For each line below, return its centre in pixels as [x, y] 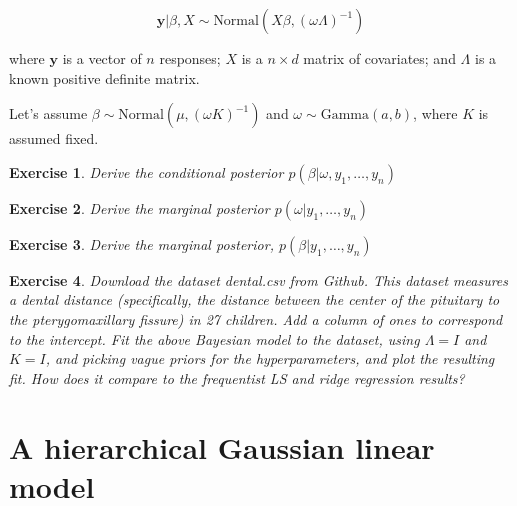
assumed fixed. [54, 138]
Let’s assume [48, 113]
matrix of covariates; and [379, 58]
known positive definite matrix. [104, 77]
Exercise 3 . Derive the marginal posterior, [141, 243]
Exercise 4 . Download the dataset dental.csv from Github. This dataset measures [259, 279]
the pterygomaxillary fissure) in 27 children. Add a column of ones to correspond [256, 318]
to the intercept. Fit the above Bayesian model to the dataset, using [214, 338]
